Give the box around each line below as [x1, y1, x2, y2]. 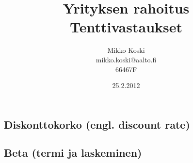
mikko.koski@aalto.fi [96, 54, 157, 64]
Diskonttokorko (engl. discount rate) [4, 117, 190, 132]
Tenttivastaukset [69, 17, 183, 37]
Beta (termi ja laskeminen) [4, 145, 142, 160]
